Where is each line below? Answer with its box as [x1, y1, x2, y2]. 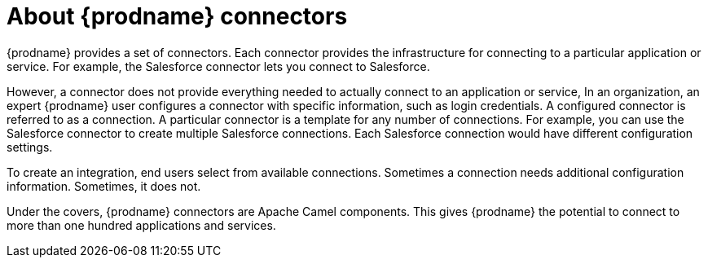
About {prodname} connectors [7, 2, 348, 30]
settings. [7, 139, 53, 154]
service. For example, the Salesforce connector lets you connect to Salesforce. [7, 59, 430, 73]
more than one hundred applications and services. [7, 218, 276, 232]
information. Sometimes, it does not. [7, 178, 201, 193]
